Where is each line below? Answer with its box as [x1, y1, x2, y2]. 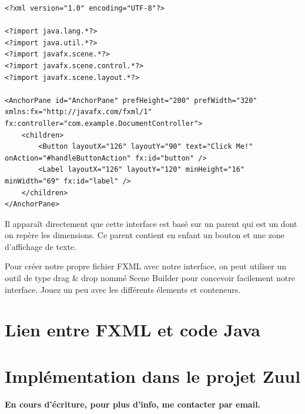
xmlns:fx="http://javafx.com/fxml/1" [5, 108, 152, 116]
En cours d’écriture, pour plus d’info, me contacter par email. [5, 398, 261, 410]
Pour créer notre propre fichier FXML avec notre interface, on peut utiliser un [5, 260, 287, 272]
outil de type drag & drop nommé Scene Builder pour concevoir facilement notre [5, 272, 295, 284]
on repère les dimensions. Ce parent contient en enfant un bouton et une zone [5, 229, 284, 241]
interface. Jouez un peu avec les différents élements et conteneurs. [5, 283, 241, 295]
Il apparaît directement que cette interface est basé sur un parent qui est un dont [5, 217, 297, 229]
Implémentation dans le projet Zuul [5, 363, 301, 388]
